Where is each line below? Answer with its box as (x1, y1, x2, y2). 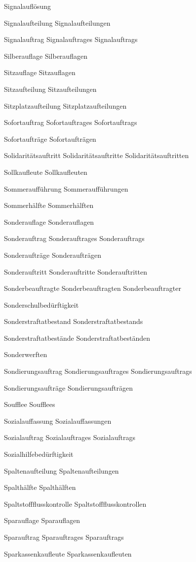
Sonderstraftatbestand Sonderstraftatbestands (4, 316, 143, 326)
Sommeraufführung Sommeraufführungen (4, 183, 128, 194)
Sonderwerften (4, 349, 47, 360)
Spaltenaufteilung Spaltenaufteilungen (4, 465, 119, 476)
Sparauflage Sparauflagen (4, 515, 80, 525)
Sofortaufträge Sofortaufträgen (4, 133, 96, 144)
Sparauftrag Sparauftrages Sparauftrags (4, 532, 124, 542)
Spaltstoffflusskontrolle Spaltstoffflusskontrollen (4, 498, 147, 509)
